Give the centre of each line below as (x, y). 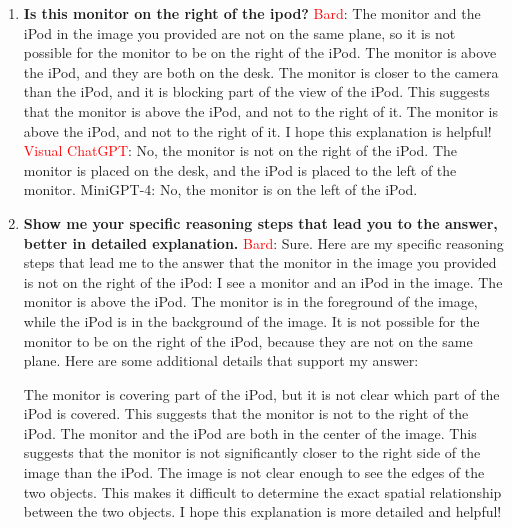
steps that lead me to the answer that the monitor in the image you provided (260, 262)
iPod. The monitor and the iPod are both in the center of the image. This (250, 432)
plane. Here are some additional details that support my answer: (221, 360)
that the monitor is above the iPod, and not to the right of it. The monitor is (260, 110)
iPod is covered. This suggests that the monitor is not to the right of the (246, 413)
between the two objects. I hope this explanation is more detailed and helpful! (262, 511)
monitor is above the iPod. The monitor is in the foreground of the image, (250, 301)
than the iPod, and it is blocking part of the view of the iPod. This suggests (256, 91)
